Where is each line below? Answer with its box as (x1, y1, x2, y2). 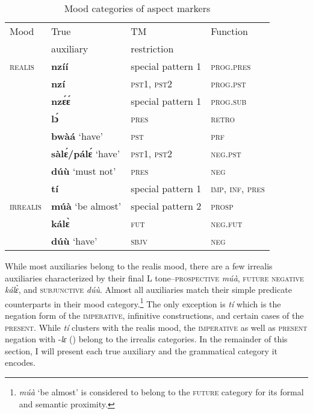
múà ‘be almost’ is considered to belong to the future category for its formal (19, 386, 304, 398)
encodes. (5, 356, 36, 369)
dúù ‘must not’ (51, 164, 116, 178)
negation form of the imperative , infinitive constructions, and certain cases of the (5, 309, 304, 322)
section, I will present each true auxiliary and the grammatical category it (5, 344, 277, 357)
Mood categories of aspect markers (64, 1, 211, 15)
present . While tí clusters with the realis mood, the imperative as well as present (5, 321, 308, 333)
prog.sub (211, 94, 247, 108)
